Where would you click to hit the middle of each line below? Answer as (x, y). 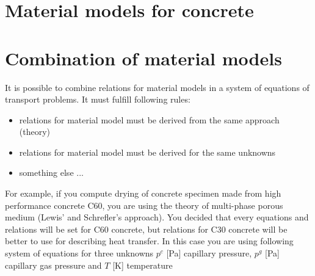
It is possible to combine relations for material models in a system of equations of (157, 87)
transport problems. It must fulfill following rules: (98, 99)
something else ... (51, 172)
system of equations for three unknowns (79, 253)
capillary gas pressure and (53, 265)
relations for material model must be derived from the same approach (149, 119)
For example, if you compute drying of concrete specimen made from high (143, 193)
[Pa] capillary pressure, (209, 253)
